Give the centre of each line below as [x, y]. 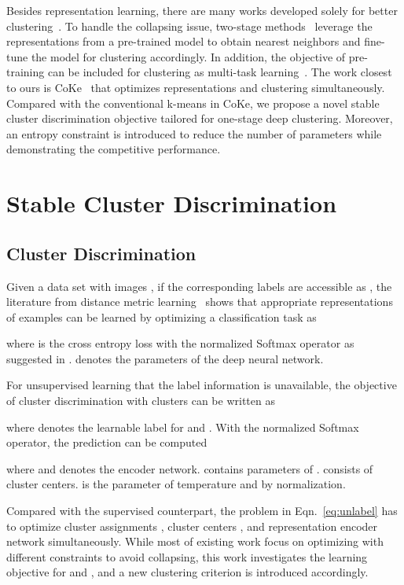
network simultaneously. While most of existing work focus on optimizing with [195, 541]
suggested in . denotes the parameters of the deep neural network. [165, 358]
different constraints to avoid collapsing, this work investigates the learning [187, 556]
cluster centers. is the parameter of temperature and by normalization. [176, 484]
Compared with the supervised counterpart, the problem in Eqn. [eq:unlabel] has [202, 511]
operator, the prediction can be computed [107, 442]
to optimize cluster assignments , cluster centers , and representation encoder [192, 526]
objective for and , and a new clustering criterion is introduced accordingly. [187, 572]
